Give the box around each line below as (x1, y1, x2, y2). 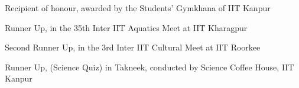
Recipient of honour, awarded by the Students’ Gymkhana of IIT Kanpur (5, 2, 271, 13)
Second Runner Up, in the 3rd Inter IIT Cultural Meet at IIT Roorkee (5, 41, 261, 53)
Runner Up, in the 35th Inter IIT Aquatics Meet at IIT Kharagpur (5, 21, 248, 33)
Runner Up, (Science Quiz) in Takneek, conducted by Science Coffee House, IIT (5, 60, 294, 73)
